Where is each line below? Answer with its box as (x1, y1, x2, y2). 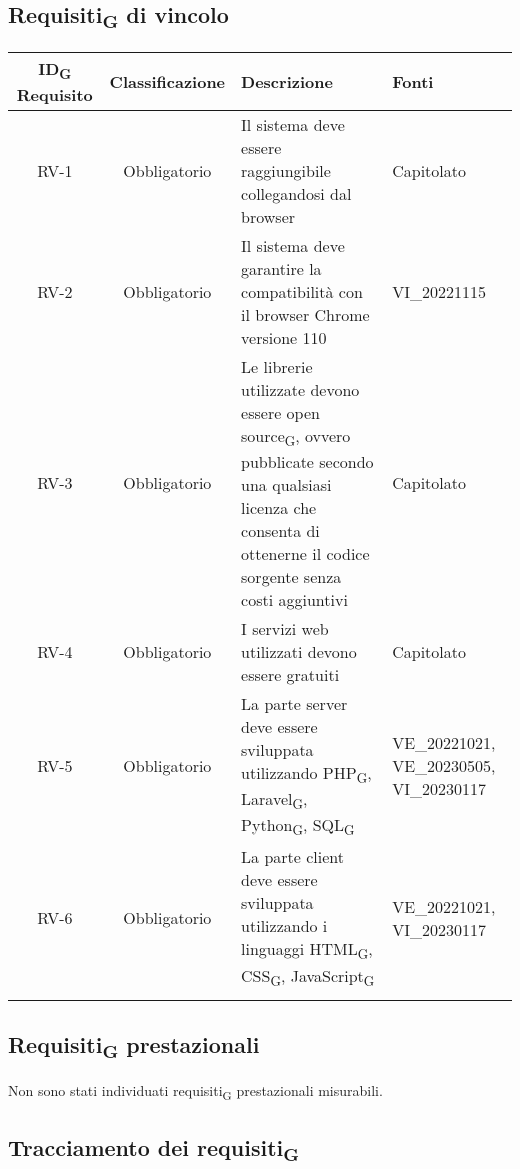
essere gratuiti (241, 662, 340, 686)
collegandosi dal (241, 181, 352, 205)
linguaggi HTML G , (241, 937, 373, 964)
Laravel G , (241, 787, 308, 814)
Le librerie (241, 354, 313, 378)
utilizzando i (241, 914, 328, 938)
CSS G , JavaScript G (241, 963, 375, 990)
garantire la (241, 256, 322, 280)
